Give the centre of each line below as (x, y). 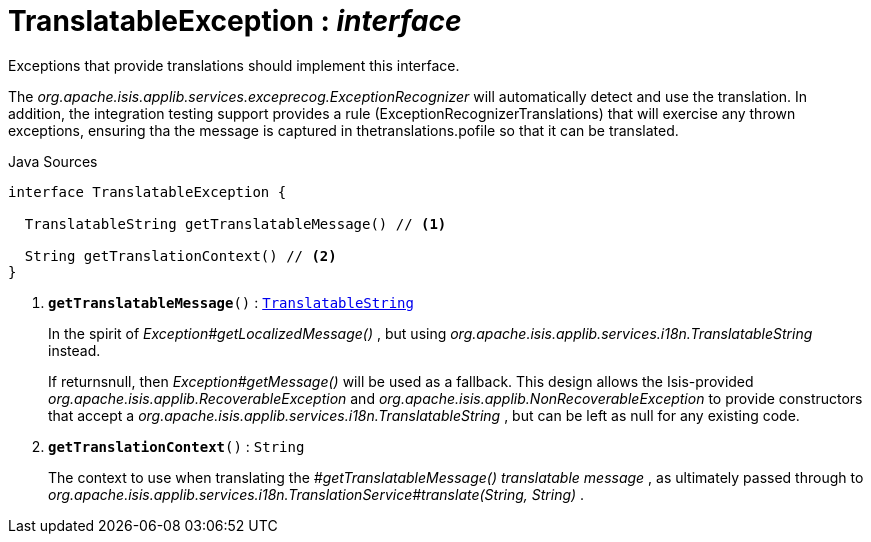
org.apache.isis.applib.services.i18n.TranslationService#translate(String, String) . (316, 494)
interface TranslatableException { (147, 191)
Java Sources (53, 161)
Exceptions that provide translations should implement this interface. (234, 65)
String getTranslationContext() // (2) (180, 255)
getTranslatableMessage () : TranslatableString (231, 302)
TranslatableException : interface (235, 21)
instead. (74, 350)
